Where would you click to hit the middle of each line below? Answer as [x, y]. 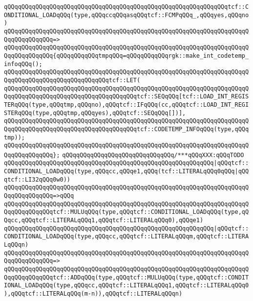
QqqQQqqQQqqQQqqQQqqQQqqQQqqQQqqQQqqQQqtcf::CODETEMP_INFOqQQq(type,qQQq [126, 129]
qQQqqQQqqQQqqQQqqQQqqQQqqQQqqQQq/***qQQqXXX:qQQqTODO [153, 155]
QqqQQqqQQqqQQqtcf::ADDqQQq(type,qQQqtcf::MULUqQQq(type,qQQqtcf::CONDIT [126, 277]
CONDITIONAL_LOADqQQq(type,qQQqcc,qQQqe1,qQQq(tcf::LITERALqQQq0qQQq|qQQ [126, 172]
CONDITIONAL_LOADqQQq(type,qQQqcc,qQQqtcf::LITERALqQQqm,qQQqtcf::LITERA [126, 237]
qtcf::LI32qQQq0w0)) [37, 179]
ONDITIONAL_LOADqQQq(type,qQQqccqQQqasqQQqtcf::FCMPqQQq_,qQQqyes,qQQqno [126, 15]
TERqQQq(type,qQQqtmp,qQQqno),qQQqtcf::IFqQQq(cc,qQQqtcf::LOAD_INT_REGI [126, 104]
